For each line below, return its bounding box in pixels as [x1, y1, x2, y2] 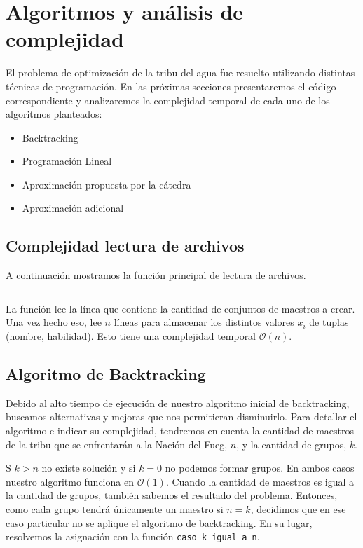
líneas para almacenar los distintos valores [114, 315, 294, 329]
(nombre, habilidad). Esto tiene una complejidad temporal [6, 329, 256, 343]
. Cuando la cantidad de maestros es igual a [165, 474, 355, 488]
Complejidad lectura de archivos [6, 235, 245, 256]
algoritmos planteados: [6, 107, 102, 121]
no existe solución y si [41, 460, 136, 475]
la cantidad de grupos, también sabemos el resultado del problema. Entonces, [6, 488, 338, 502]
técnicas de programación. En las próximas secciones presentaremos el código [6, 78, 336, 93]
